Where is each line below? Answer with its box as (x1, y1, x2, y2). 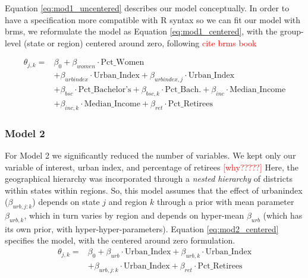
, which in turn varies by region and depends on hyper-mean (24, 209, 244, 222)
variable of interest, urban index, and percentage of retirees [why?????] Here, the (5, 160, 298, 173)
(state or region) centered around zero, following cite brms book (23, 36, 257, 49)
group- (279, 25, 304, 37)
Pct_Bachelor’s (78, 86, 131, 94)
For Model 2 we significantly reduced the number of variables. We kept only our (5, 149, 296, 161)
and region (108, 195, 147, 208)
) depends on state (32, 195, 100, 208)
